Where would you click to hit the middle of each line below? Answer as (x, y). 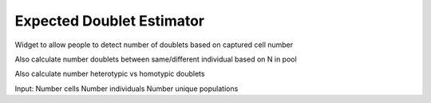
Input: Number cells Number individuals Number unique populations (127, 89)
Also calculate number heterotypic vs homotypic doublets (110, 74)
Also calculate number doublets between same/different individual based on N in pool (156, 59)
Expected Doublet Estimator (110, 21)
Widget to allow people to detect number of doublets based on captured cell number (154, 45)
